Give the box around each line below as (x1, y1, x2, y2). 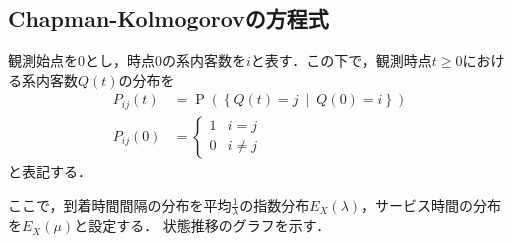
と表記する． (8, 160, 92, 181)
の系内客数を (162, 50, 246, 71)
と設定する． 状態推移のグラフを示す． (74, 215, 331, 236)
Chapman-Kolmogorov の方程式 (8, 3, 329, 34)
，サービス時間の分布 (361, 194, 502, 215)
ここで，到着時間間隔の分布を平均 (8, 194, 232, 215)
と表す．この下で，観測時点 (250, 50, 432, 71)
